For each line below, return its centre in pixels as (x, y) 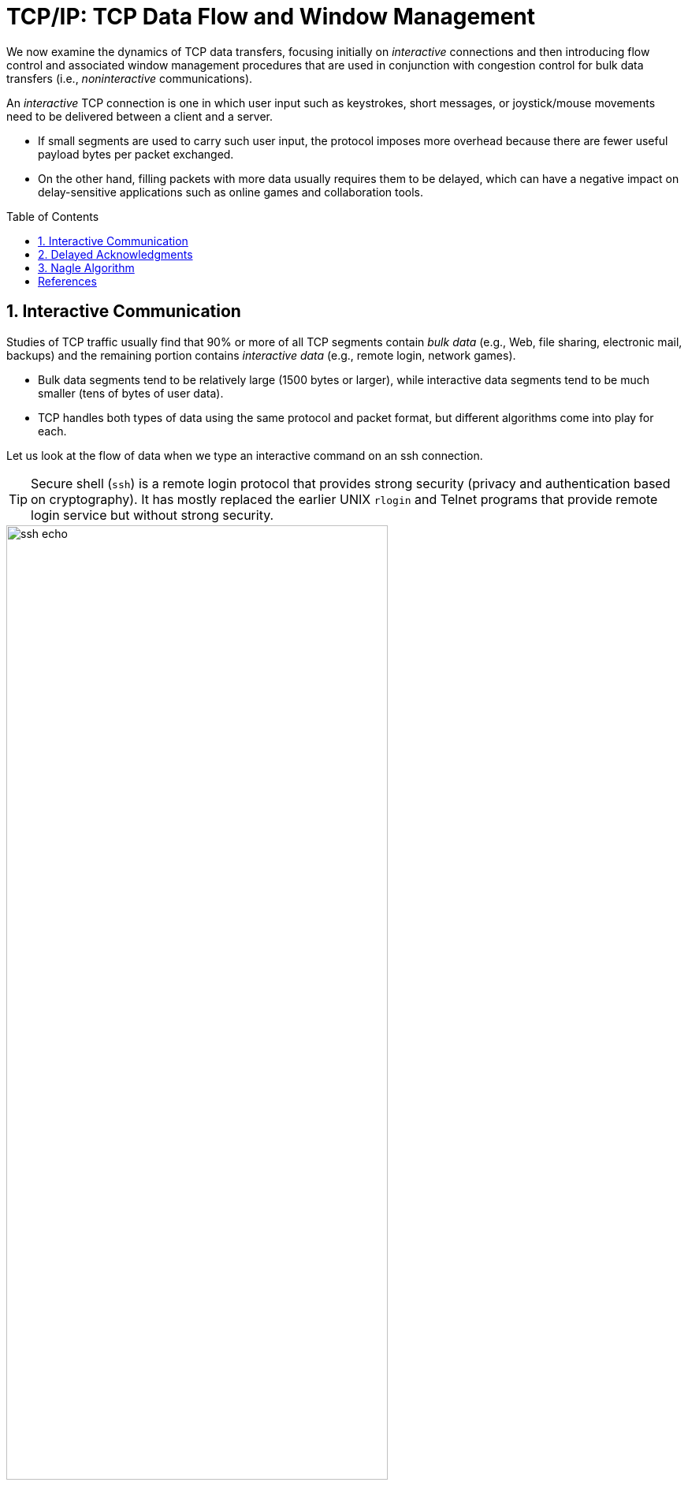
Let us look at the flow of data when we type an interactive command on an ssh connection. (245, 455)
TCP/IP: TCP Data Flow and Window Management (271, 17)
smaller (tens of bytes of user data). (131, 393)
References (67, 281)
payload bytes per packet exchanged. (136, 154)
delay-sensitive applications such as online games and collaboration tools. (231, 192)
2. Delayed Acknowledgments (115, 254)
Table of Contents (53, 216)
